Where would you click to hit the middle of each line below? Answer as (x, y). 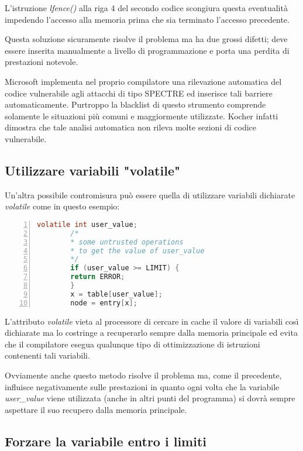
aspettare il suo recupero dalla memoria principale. (96, 409)
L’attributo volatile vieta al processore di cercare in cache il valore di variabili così (152, 321)
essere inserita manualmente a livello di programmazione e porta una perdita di (147, 50)
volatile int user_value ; (87, 224)
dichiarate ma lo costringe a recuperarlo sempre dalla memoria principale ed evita (151, 333)
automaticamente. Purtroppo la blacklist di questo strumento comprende (135, 104)
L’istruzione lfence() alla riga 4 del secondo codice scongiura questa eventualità (146, 8)
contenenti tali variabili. (47, 355)
